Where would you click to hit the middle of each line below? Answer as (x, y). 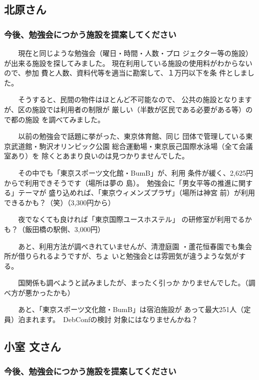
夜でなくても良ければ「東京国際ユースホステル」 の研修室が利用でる (131, 219)
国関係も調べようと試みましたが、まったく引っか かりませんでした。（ (133, 283)
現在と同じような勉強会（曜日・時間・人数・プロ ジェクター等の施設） (135, 53)
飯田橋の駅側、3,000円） (65, 229)
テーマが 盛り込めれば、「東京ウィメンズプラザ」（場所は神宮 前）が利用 (137, 193)
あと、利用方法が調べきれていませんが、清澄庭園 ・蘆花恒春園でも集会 (135, 246)
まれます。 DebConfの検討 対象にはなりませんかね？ (111, 319)
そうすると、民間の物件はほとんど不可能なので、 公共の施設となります (135, 99)
